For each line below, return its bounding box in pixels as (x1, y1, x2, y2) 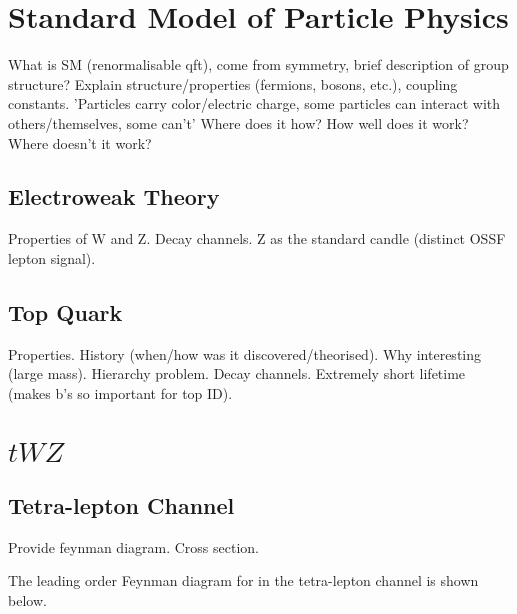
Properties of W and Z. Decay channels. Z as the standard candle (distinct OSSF (8, 228, 506, 249)
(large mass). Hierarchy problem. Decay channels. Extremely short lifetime (8, 363, 466, 384)
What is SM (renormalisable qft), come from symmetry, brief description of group (8, 54, 509, 75)
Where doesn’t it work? (8, 132, 152, 153)
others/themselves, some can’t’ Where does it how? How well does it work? (8, 112, 469, 133)
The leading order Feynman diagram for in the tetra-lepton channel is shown (8, 570, 479, 591)
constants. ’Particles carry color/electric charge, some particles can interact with (8, 93, 500, 114)
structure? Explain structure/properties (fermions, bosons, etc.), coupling (8, 73, 458, 94)
